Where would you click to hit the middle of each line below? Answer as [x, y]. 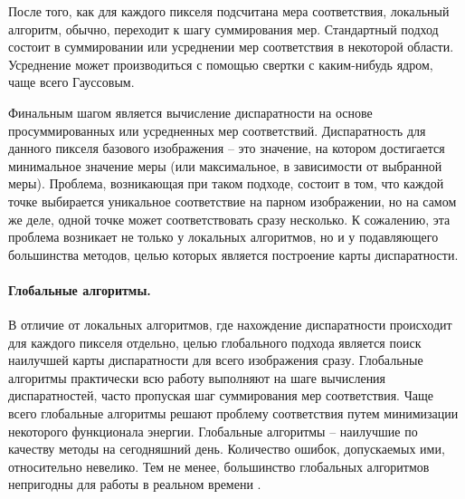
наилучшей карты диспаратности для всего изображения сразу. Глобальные [216, 360]
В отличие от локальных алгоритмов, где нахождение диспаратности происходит [230, 325]
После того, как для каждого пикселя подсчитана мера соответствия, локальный [229, 11]
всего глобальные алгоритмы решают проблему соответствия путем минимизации [233, 413]
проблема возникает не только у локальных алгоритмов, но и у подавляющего [223, 237]
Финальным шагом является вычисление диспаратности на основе [190, 112]
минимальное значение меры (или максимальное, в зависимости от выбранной [225, 165]
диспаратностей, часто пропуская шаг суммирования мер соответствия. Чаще [221, 395]
